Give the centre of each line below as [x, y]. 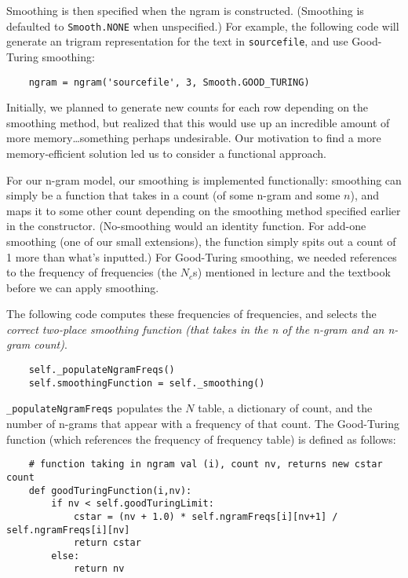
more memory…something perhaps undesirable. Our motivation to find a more [194, 138]
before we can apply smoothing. [83, 287]
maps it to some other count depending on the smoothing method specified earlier [204, 210]
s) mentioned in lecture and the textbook [292, 272]
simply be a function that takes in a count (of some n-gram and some [173, 195]
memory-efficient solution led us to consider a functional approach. [166, 153]
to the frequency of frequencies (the [92, 272]
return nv [99, 569]
